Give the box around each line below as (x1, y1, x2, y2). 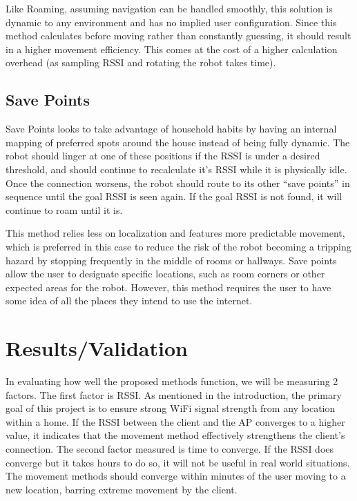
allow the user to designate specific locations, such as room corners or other (6, 266, 325, 281)
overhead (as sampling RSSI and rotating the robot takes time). (6, 55, 276, 70)
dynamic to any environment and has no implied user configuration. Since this (6, 14, 337, 29)
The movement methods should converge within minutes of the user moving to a (6, 469, 346, 483)
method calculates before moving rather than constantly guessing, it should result (6, 28, 351, 43)
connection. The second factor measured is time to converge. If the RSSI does (6, 441, 334, 455)
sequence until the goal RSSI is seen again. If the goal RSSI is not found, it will (6, 189, 342, 204)
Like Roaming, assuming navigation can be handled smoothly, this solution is (6, 1, 333, 15)
